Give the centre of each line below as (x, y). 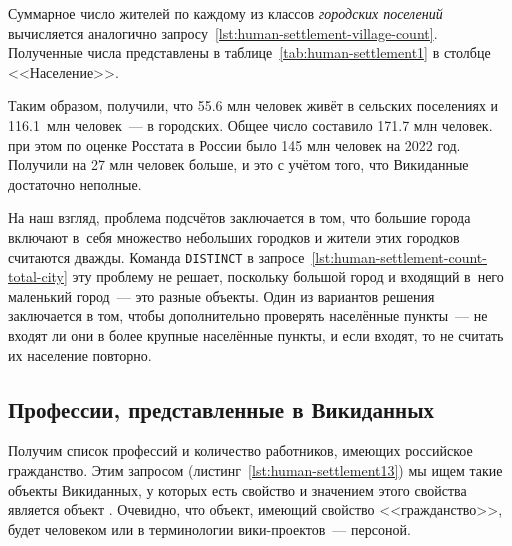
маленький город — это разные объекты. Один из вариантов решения (221, 295)
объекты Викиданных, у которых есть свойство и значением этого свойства (237, 489)
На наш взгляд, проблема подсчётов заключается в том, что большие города (239, 217)
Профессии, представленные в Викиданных (221, 408)
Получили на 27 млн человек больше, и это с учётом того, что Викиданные (238, 164)
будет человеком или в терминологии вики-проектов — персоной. (209, 528)
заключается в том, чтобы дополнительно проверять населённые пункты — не (248, 315)
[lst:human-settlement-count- (399, 256)
